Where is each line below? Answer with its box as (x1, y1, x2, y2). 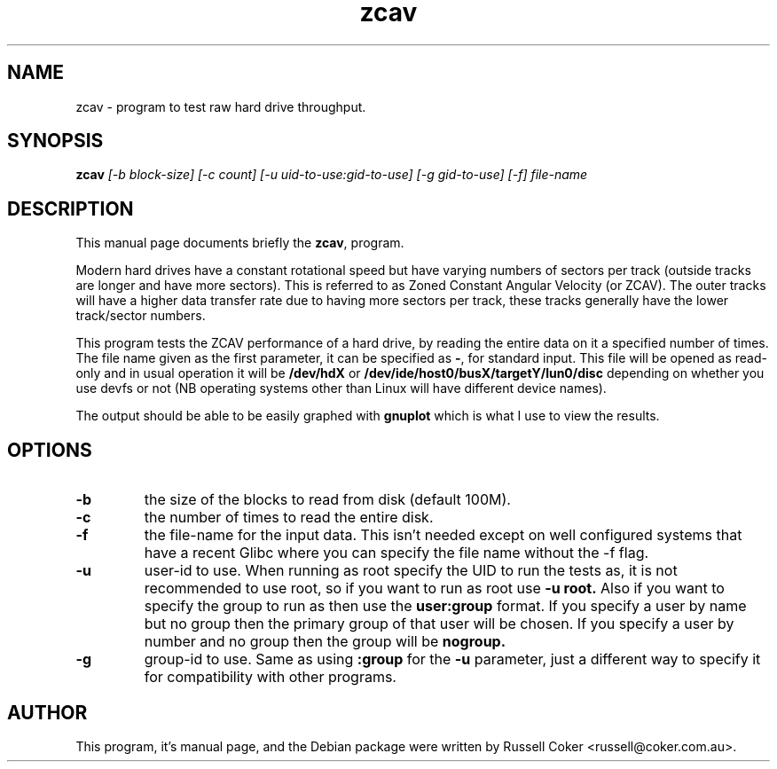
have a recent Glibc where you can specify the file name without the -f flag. (144, 544, 649, 562)
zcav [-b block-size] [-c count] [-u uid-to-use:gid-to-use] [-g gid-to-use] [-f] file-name (75, 167, 588, 183)
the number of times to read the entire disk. (144, 508, 434, 527)
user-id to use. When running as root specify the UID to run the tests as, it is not (144, 561, 678, 580)
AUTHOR (7, 701, 88, 724)
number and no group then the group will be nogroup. (144, 632, 506, 651)
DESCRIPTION (7, 197, 134, 220)
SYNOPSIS (7, 129, 104, 153)
